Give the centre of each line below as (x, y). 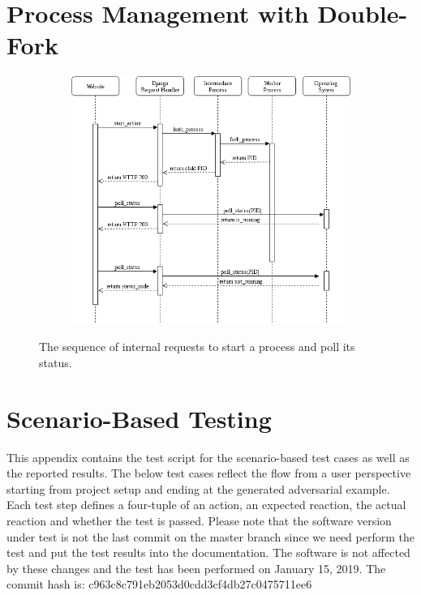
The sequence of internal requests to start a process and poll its (197, 347)
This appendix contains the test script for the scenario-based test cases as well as (208, 457)
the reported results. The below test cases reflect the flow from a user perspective (209, 473)
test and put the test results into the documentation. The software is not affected (208, 552)
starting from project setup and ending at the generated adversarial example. (198, 488)
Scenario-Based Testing (139, 418)
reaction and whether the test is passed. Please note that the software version (199, 520)
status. (56, 362)
